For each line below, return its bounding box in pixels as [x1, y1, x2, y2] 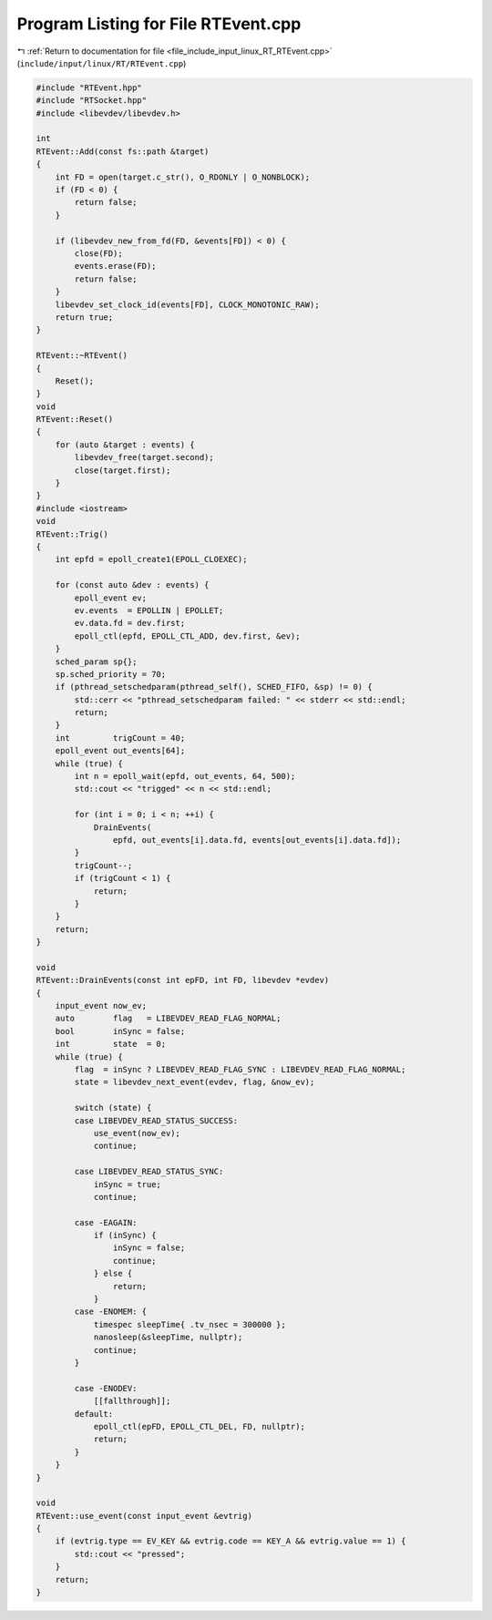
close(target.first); [74, 465, 171, 476]
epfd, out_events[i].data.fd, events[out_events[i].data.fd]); [112, 835, 402, 845]
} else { [93, 1268, 133, 1279]
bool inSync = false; [55, 1026, 186, 1036]
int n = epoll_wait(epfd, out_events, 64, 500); [74, 771, 296, 782]
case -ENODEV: [74, 1383, 138, 1393]
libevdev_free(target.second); [74, 452, 214, 463]
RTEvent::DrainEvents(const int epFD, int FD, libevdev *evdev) [36, 975, 330, 986]
